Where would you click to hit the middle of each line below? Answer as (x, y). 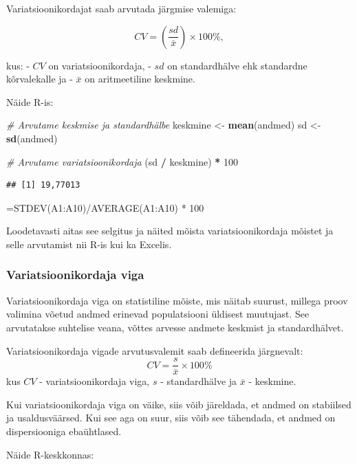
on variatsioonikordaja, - (100, 65)
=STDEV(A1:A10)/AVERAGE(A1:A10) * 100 (105, 207)
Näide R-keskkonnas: (50, 454)
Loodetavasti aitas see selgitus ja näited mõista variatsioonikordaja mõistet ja (170, 231)
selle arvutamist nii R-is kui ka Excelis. (89, 244)
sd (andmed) (32, 138)
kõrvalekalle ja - (40, 79)
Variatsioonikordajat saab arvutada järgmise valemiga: (121, 8)
